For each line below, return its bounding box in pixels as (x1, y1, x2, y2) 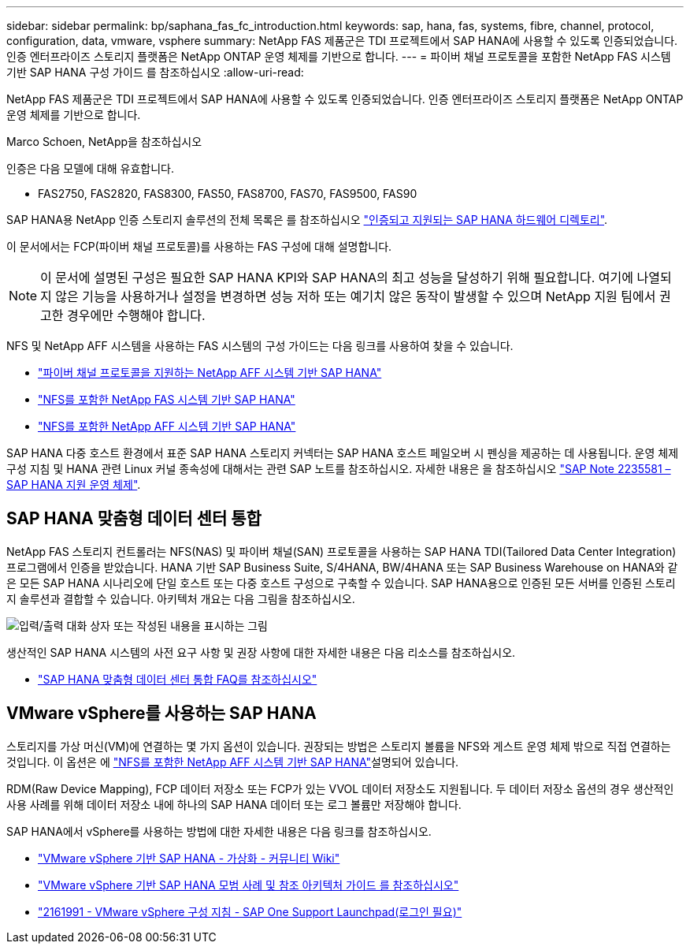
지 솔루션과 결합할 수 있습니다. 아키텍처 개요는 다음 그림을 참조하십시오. (6, 591, 355, 605)
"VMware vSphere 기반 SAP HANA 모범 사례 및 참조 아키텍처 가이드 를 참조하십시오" (38, 877, 459, 892)
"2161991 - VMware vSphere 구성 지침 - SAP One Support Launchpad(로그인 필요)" (38, 904, 462, 918)
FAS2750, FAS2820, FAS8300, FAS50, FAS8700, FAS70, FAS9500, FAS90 (38, 187, 417, 200)
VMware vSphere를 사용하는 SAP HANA (6, 703, 317, 724)
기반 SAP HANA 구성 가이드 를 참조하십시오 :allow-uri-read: (6, 65, 304, 79)
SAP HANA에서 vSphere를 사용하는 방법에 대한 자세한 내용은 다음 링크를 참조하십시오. (6, 824, 432, 838)
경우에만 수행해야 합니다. (67, 307, 206, 323)
